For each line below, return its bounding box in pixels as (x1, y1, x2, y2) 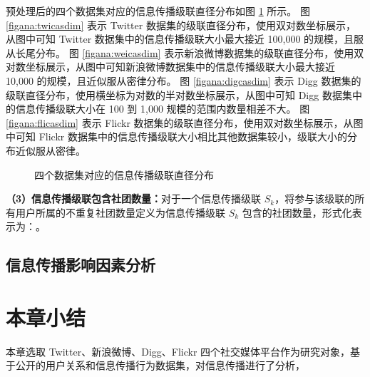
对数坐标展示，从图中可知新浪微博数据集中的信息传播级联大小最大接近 (6, 59, 335, 74)
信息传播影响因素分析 (6, 254, 155, 276)
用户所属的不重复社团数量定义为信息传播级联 (15, 205, 225, 220)
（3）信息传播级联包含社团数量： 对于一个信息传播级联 (6, 191, 262, 206)
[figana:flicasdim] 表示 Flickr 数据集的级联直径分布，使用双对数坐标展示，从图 (6, 115, 364, 130)
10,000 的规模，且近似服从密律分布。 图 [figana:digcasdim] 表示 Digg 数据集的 (6, 73, 361, 88)
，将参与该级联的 (274, 191, 355, 206)
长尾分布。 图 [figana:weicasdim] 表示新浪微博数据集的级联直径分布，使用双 (15, 45, 364, 60)
